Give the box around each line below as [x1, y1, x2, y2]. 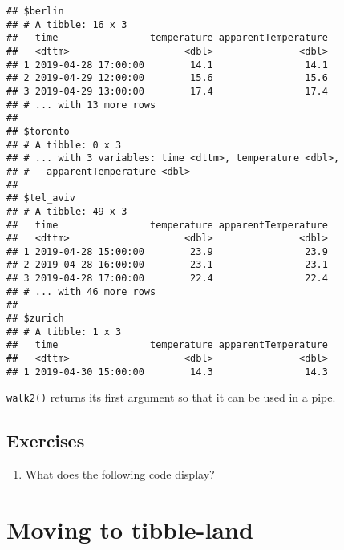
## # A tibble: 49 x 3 [6, 205, 127, 217]
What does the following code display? [25, 466, 215, 483]
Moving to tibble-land [6, 513, 253, 546]
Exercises [6, 428, 85, 453]
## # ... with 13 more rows [6, 99, 156, 111]
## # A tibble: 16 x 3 [6, 18, 127, 30]
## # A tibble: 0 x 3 [6, 139, 122, 151]
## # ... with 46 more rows [6, 285, 156, 297]
